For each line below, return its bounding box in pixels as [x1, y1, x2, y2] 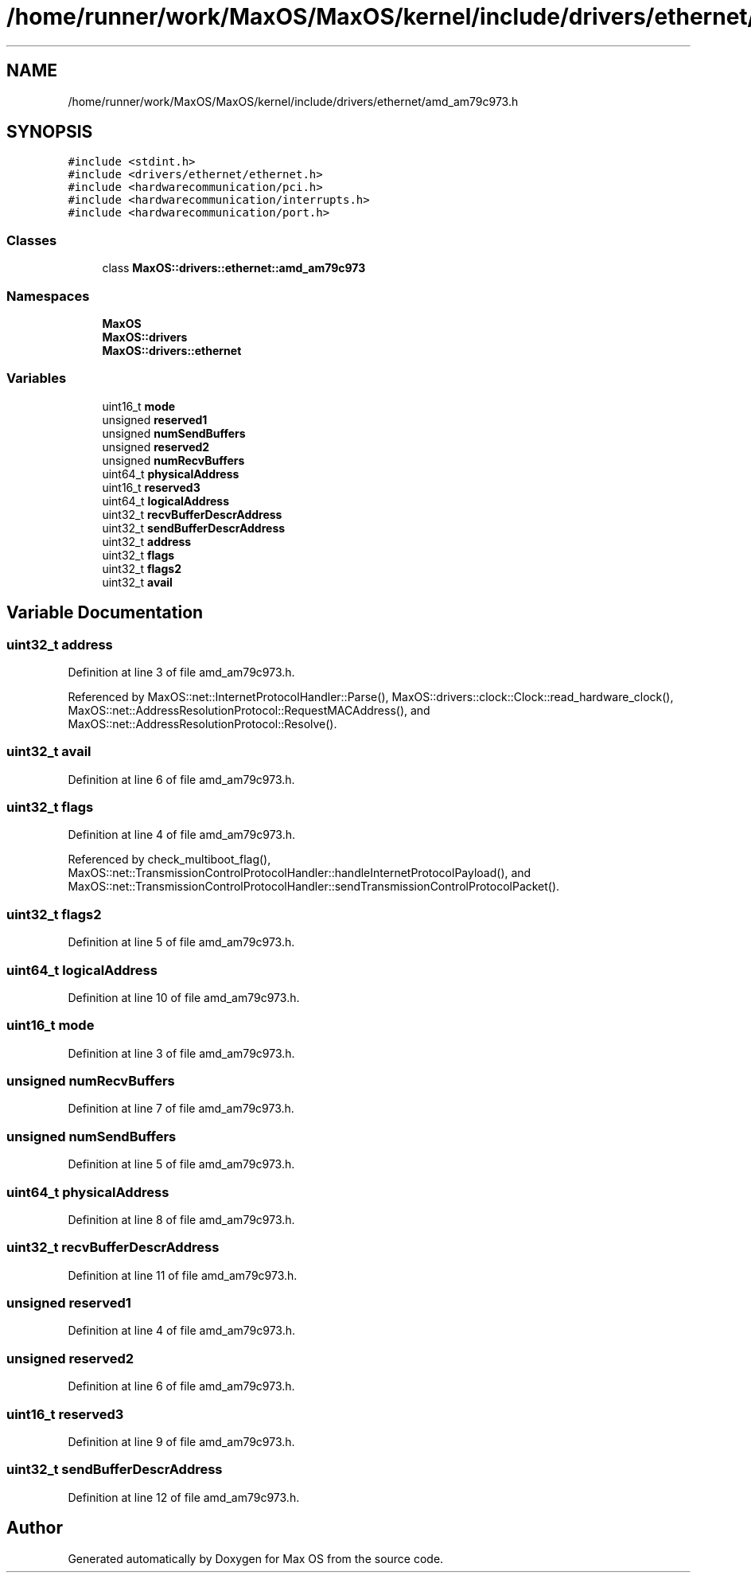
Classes [6, 232, 57, 248]
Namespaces [6, 287, 90, 304]
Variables [6, 370, 67, 387]
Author [6, 1518, 63, 1538]
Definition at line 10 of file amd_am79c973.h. [68, 990, 300, 1004]
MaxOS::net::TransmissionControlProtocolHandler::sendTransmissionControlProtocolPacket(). [68, 879, 560, 894]
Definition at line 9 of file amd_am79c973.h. [68, 1434, 295, 1448]
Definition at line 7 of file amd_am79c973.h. [68, 1101, 294, 1116]
